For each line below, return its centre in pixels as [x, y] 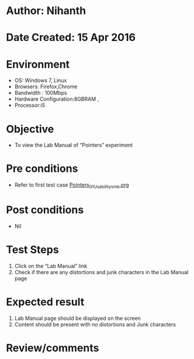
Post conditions [45, 210]
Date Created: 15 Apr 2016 [71, 38]
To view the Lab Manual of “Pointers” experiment [74, 145]
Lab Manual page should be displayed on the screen [78, 318]
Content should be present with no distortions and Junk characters [95, 324]
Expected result [45, 302]
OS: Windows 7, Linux [41, 81]
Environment [38, 64]
